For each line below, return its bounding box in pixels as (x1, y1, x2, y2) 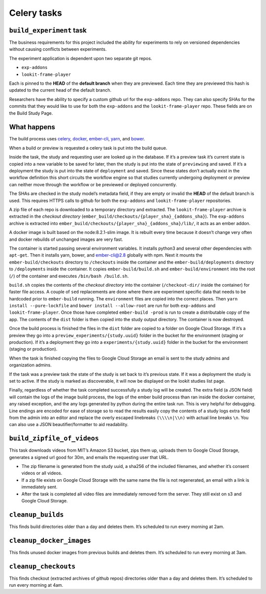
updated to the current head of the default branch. (9, 87, 112, 93)
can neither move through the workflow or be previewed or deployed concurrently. (9, 181, 177, 187)
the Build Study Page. (9, 110, 53, 116)
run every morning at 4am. (9, 582, 64, 588)
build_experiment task (9, 26, 87, 34)
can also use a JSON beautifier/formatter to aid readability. (9, 422, 129, 428)
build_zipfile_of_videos (9, 434, 99, 443)
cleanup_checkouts (9, 562, 76, 570)
